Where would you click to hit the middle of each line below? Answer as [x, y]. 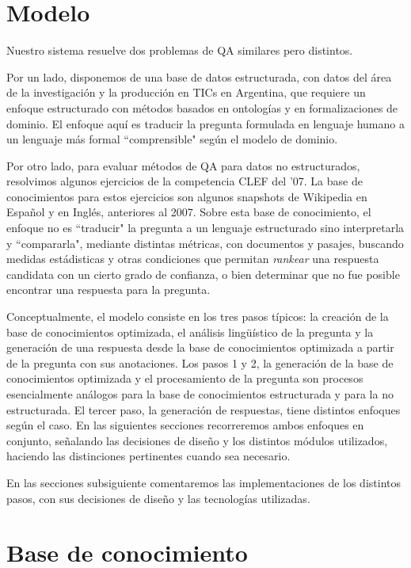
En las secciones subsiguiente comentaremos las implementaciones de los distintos [204, 482]
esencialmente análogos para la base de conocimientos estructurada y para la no [200, 394]
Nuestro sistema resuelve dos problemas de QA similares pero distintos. [180, 50]
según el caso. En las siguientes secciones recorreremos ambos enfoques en [185, 425]
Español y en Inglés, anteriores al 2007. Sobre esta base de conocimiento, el [189, 212]
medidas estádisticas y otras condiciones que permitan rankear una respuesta [193, 259]
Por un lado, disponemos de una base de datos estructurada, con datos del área [199, 76]
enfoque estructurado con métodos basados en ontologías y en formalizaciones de [202, 107]
